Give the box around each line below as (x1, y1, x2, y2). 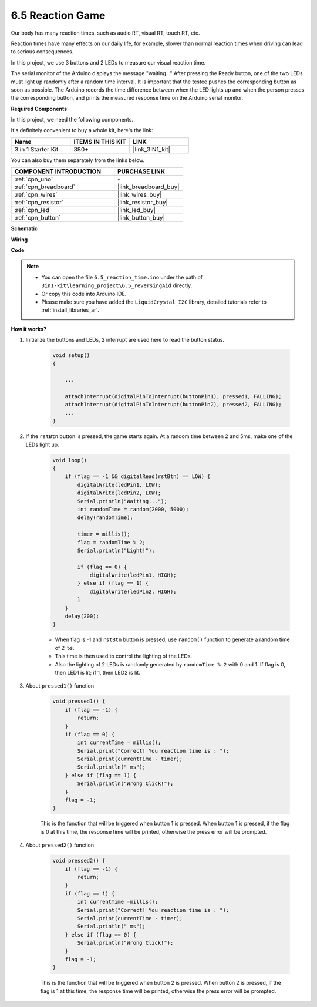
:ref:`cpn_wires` (14, 191, 58, 199)
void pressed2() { (52, 857, 106, 864)
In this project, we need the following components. (11, 116, 133, 123)
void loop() (52, 457, 87, 463)
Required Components (11, 105, 68, 112)
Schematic (11, 225, 38, 232)
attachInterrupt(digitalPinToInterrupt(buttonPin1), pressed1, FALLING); (65, 393, 282, 400)
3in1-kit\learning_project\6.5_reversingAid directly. (41, 282, 193, 289)
